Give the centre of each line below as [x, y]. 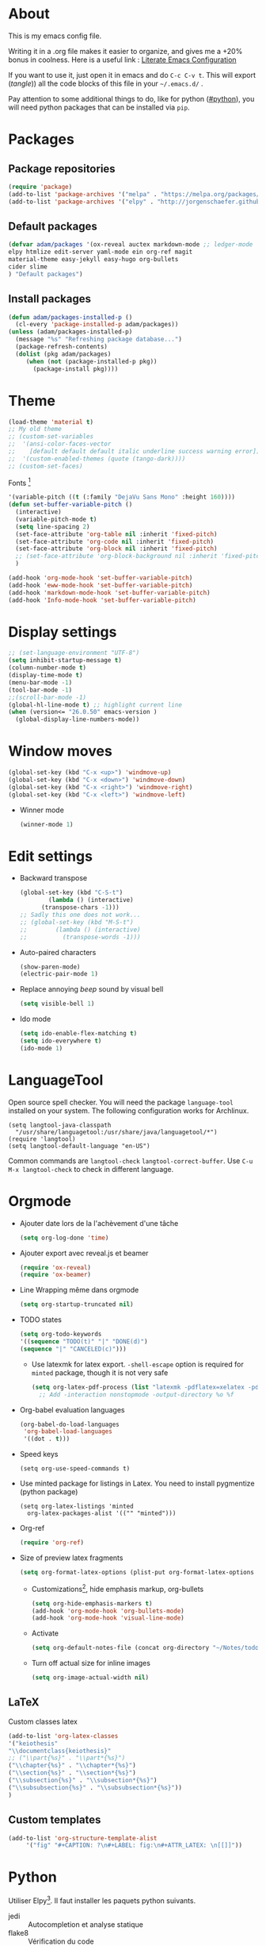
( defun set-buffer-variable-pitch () [70, 505]
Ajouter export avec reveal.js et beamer [84, 1253]
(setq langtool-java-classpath [60, 1125]
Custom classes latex [43, 1721]
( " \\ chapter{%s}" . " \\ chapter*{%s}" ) [72, 1766]
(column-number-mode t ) [47, 668]
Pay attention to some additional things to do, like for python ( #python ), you [131, 98]
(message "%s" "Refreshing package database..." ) [99, 339]
